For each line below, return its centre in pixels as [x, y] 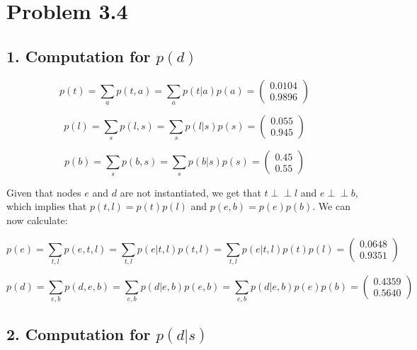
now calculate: [37, 220]
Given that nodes [44, 192]
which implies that [47, 206]
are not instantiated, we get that [190, 192]
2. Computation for [79, 333]
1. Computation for [79, 56]
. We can [331, 206]
